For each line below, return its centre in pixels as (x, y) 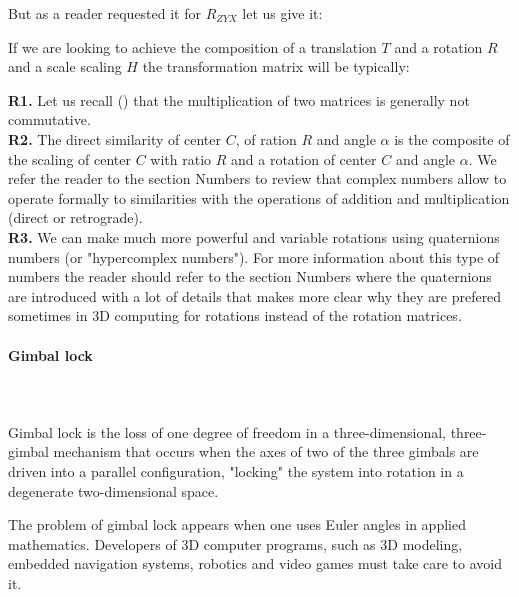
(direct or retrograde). (75, 217)
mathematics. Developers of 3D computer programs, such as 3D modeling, (235, 543)
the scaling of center (69, 158)
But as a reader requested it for (104, 13)
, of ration (266, 138)
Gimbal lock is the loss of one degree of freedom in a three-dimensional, (227, 431)
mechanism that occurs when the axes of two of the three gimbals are (266, 451)
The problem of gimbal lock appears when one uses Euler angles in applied (237, 524)
